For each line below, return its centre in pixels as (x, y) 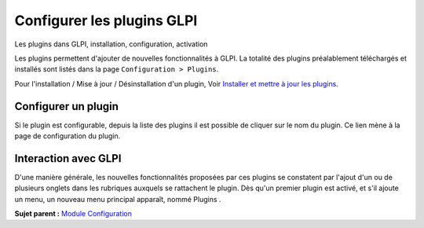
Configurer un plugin (67, 106)
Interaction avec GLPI (68, 158)
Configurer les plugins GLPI (106, 20)
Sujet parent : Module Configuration (73, 214)
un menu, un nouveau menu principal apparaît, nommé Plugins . (118, 199)
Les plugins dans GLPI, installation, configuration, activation (111, 44)
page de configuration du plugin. (68, 136)
